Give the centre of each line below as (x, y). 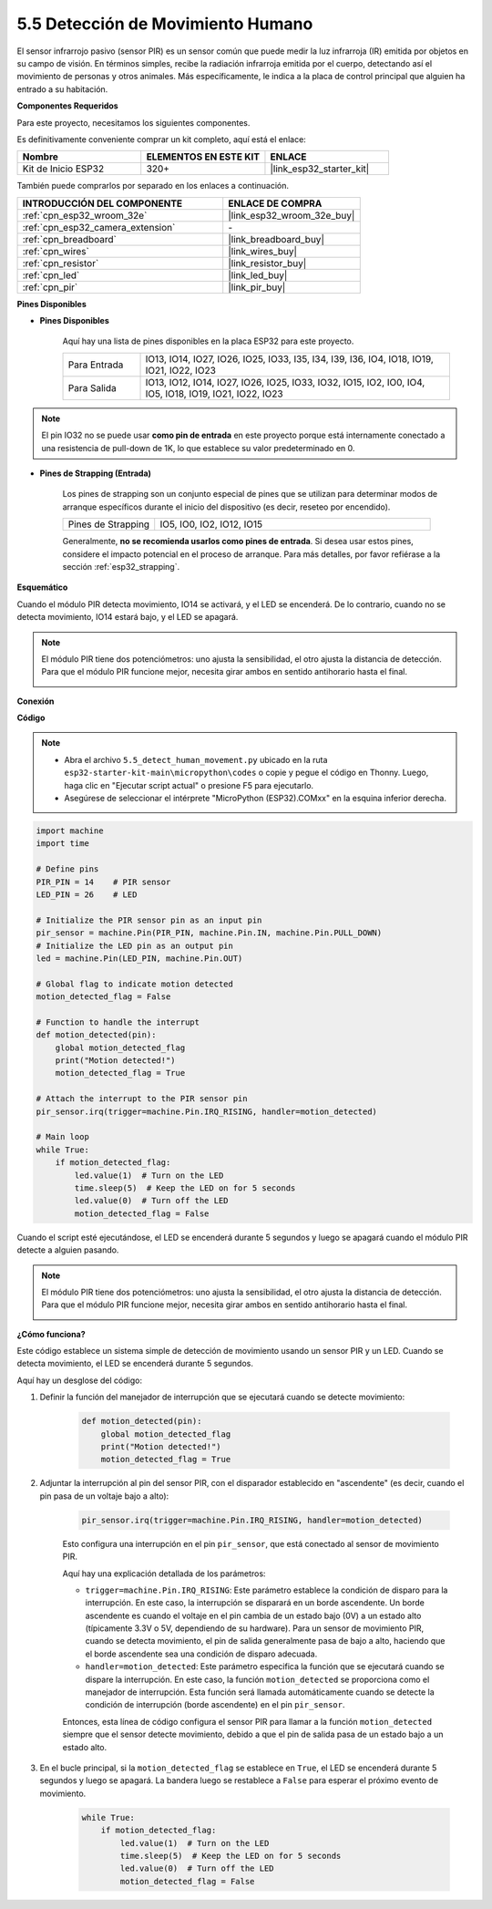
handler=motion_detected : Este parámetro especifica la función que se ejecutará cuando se (265, 1667)
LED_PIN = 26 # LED (87, 894)
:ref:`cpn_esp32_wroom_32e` (85, 215)
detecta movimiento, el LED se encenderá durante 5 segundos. (135, 1364)
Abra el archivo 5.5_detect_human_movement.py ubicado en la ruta (196, 759)
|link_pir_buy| (257, 287)
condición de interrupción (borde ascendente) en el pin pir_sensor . (215, 1705)
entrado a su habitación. (62, 89)
